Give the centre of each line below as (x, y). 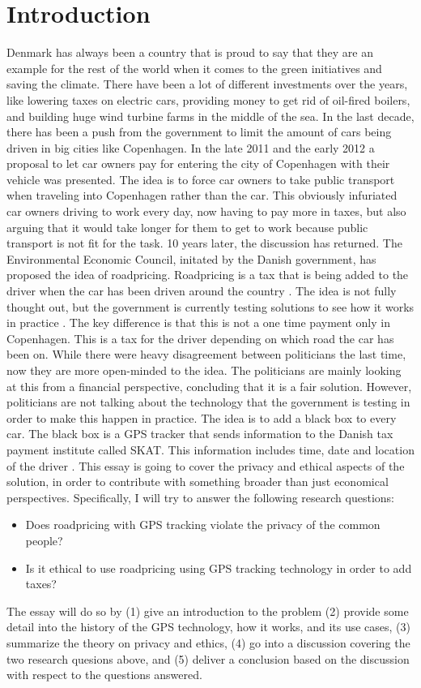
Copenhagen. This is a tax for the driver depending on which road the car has (200, 338)
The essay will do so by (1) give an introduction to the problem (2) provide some (208, 611)
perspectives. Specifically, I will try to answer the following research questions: (200, 497)
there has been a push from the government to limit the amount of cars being (199, 132)
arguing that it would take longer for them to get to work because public (187, 227)
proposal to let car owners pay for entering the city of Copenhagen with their (198, 163)
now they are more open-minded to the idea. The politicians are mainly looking (204, 370)
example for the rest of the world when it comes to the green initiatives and (194, 68)
